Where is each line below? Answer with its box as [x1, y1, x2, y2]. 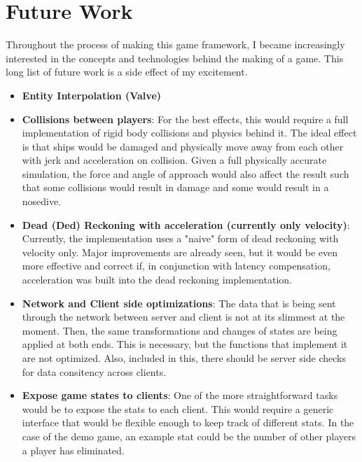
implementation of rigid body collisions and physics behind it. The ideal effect [22, 125, 357, 140]
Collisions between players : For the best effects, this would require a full [22, 111, 349, 126]
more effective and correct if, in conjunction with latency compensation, [22, 258, 330, 273]
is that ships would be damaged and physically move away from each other [22, 139, 344, 153]
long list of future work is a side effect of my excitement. [6, 64, 248, 79]
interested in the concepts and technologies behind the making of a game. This [6, 50, 344, 65]
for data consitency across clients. [22, 364, 167, 379]
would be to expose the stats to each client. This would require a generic [22, 401, 334, 416]
